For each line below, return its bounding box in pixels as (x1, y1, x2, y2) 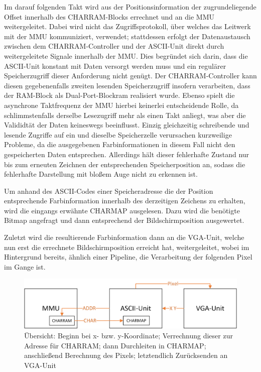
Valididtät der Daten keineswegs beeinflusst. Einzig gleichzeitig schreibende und (4, 119, 249, 130)
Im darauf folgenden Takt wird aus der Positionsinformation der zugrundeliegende (4, 2, 256, 12)
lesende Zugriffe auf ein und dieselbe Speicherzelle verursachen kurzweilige (4, 129, 232, 140)
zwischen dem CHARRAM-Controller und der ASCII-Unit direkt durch (4, 41, 224, 51)
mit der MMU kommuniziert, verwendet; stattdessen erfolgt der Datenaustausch (4, 31, 250, 41)
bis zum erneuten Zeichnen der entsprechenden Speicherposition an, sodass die (4, 159, 245, 169)
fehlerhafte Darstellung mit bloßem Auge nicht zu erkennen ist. (4, 169, 198, 179)
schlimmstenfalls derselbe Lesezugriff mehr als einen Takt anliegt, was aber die (4, 109, 246, 120)
